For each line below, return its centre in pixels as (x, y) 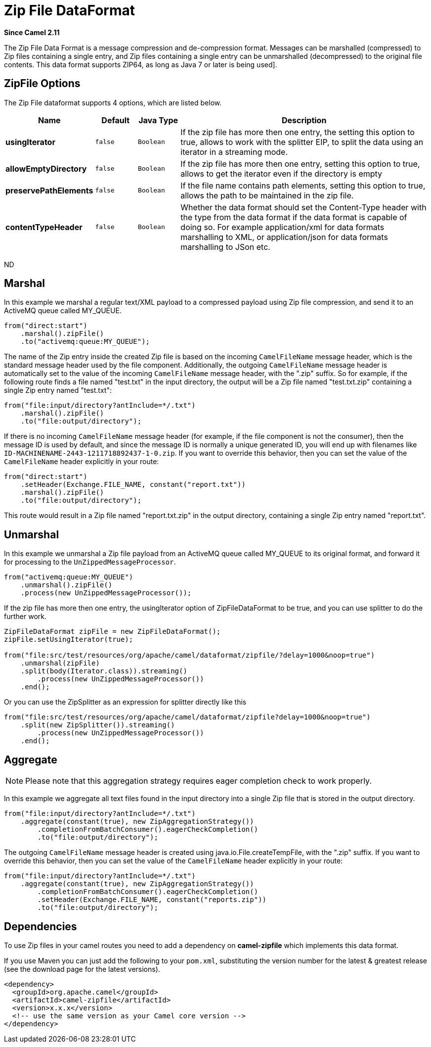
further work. (25, 617)
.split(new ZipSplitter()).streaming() (98, 725)
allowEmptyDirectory (46, 168)
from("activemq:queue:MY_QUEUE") (69, 577)
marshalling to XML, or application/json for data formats (284, 237)
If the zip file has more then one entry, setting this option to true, (300, 164)
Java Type (158, 120)
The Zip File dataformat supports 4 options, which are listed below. (113, 102)
